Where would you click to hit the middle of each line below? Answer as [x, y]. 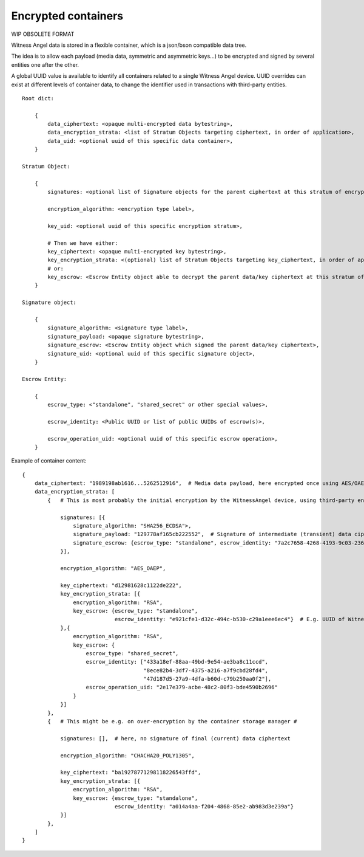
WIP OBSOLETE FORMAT [43, 34]
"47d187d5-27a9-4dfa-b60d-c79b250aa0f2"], [207, 679]
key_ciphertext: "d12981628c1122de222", [121, 585]
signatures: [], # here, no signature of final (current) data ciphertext [176, 738]
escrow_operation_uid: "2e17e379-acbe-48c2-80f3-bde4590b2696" [182, 687]
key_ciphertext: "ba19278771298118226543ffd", [131, 773]
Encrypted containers [67, 16]
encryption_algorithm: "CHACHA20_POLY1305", [128, 755]
